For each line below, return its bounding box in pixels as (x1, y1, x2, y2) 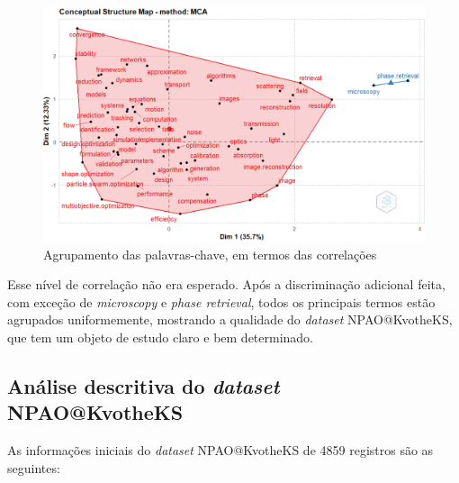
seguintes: (7, 458, 60, 477)
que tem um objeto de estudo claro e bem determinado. (7, 328, 314, 346)
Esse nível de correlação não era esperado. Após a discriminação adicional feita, (7, 275, 445, 294)
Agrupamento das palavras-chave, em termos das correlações (43, 244, 377, 263)
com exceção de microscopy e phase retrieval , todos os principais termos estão (7, 292, 436, 311)
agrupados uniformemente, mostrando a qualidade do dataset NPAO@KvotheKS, (7, 310, 453, 329)
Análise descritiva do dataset (7, 371, 280, 399)
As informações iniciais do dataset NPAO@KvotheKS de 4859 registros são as (7, 441, 434, 460)
